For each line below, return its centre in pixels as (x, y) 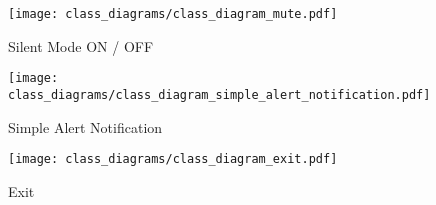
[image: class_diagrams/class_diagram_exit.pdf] (173, 159)
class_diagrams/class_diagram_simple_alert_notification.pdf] (219, 94)
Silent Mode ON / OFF (81, 45)
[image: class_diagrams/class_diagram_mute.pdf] (173, 14)
